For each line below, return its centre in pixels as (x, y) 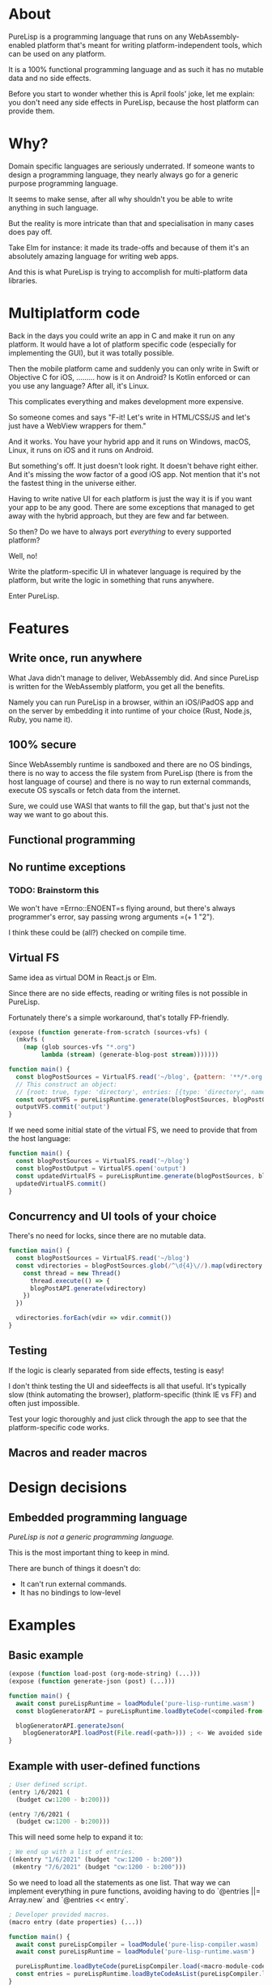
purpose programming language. (64, 183)
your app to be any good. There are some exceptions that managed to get (132, 507)
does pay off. (30, 232)
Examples (42, 1625)
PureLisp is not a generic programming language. (91, 1537)
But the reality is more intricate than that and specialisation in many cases (131, 223)
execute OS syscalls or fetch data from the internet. (94, 790)
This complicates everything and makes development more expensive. (126, 401)
